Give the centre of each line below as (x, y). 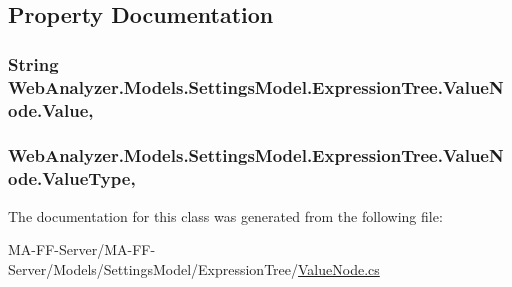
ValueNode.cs (339, 268)
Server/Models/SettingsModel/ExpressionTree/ (153, 268)
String (33, 63)
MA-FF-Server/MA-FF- (82, 249)
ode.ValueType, (72, 178)
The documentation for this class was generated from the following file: (225, 215)
